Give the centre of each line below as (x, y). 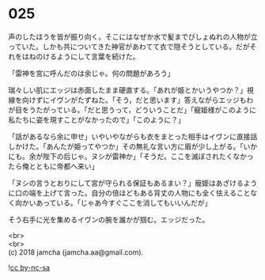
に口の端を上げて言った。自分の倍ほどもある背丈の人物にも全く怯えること (129, 193)
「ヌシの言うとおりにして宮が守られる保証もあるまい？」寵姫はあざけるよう (133, 183)
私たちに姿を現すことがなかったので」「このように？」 (97, 119)
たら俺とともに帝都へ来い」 (53, 166)
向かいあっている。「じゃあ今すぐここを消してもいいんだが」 (113, 202)
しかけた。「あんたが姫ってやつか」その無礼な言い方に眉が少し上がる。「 (126, 146)
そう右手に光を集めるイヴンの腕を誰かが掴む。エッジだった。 (109, 219)
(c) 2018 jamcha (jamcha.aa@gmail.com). (76, 252)
